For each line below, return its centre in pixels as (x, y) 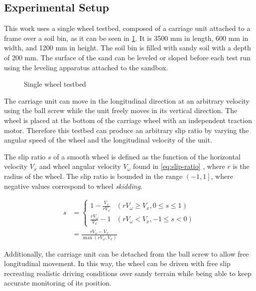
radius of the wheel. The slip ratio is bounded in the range (93, 176)
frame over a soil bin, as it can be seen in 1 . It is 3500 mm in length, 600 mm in (126, 38)
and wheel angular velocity (80, 166)
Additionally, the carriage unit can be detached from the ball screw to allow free (127, 253)
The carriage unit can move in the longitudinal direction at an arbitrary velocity (127, 100)
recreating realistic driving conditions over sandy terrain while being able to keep (128, 273)
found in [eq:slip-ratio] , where (179, 166)
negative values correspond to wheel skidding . (73, 186)
